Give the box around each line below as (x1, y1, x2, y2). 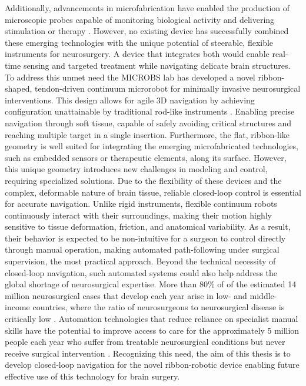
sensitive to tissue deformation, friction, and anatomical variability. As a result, (5, 220, 291, 233)
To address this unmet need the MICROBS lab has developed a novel (5, 71, 255, 83)
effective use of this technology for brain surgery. (5, 370, 180, 382)
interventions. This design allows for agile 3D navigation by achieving (5, 93, 255, 106)
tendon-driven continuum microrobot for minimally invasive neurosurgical (35, 82, 301, 95)
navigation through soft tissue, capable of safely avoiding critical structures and (5, 116, 292, 129)
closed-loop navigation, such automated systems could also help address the (5, 266, 278, 278)
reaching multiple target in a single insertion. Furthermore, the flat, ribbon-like (5, 128, 290, 140)
